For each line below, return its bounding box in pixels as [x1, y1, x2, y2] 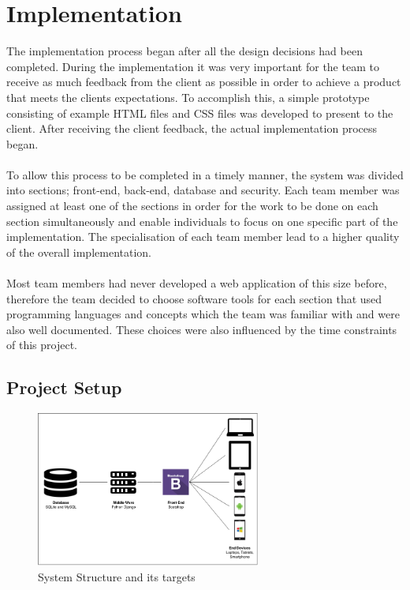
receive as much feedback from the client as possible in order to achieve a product [6, 73, 401, 90]
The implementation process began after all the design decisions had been [6, 43, 363, 59]
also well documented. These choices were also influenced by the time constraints [6, 321, 397, 337]
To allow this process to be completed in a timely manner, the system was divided [6, 166, 404, 182]
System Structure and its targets [38, 568, 196, 584]
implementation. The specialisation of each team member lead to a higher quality [6, 228, 400, 245]
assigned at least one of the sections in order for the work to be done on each [6, 197, 378, 214]
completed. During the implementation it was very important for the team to [6, 58, 379, 74]
